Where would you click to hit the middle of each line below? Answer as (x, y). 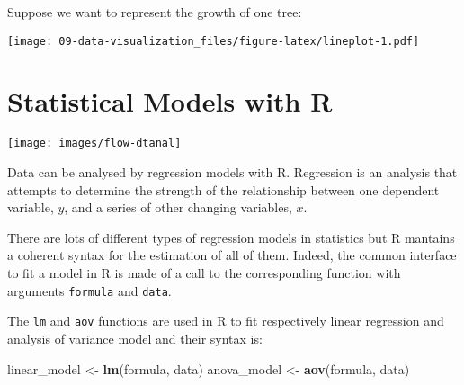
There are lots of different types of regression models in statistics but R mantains (231, 237)
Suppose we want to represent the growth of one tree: (155, 12)
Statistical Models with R (170, 101)
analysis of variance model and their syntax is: (135, 338)
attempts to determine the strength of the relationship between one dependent (223, 189)
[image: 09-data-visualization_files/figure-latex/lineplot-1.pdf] (214, 41)
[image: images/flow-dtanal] (94, 143)
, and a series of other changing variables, (178, 207)
